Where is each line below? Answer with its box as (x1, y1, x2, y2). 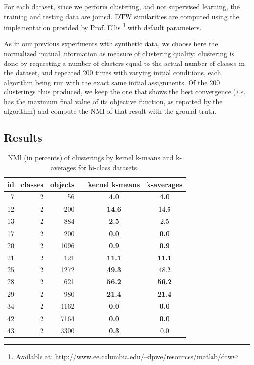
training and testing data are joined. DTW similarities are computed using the (4, 11, 239, 21)
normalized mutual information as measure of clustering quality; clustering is (4, 48, 234, 59)
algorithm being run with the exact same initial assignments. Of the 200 (4, 77, 220, 87)
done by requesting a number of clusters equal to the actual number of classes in (4, 58, 245, 68)
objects (50, 179, 75, 189)
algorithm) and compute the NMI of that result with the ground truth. (4, 106, 217, 116)
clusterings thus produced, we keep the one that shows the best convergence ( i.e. (4, 86, 246, 97)
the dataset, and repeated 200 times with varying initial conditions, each (4, 67, 221, 78)
